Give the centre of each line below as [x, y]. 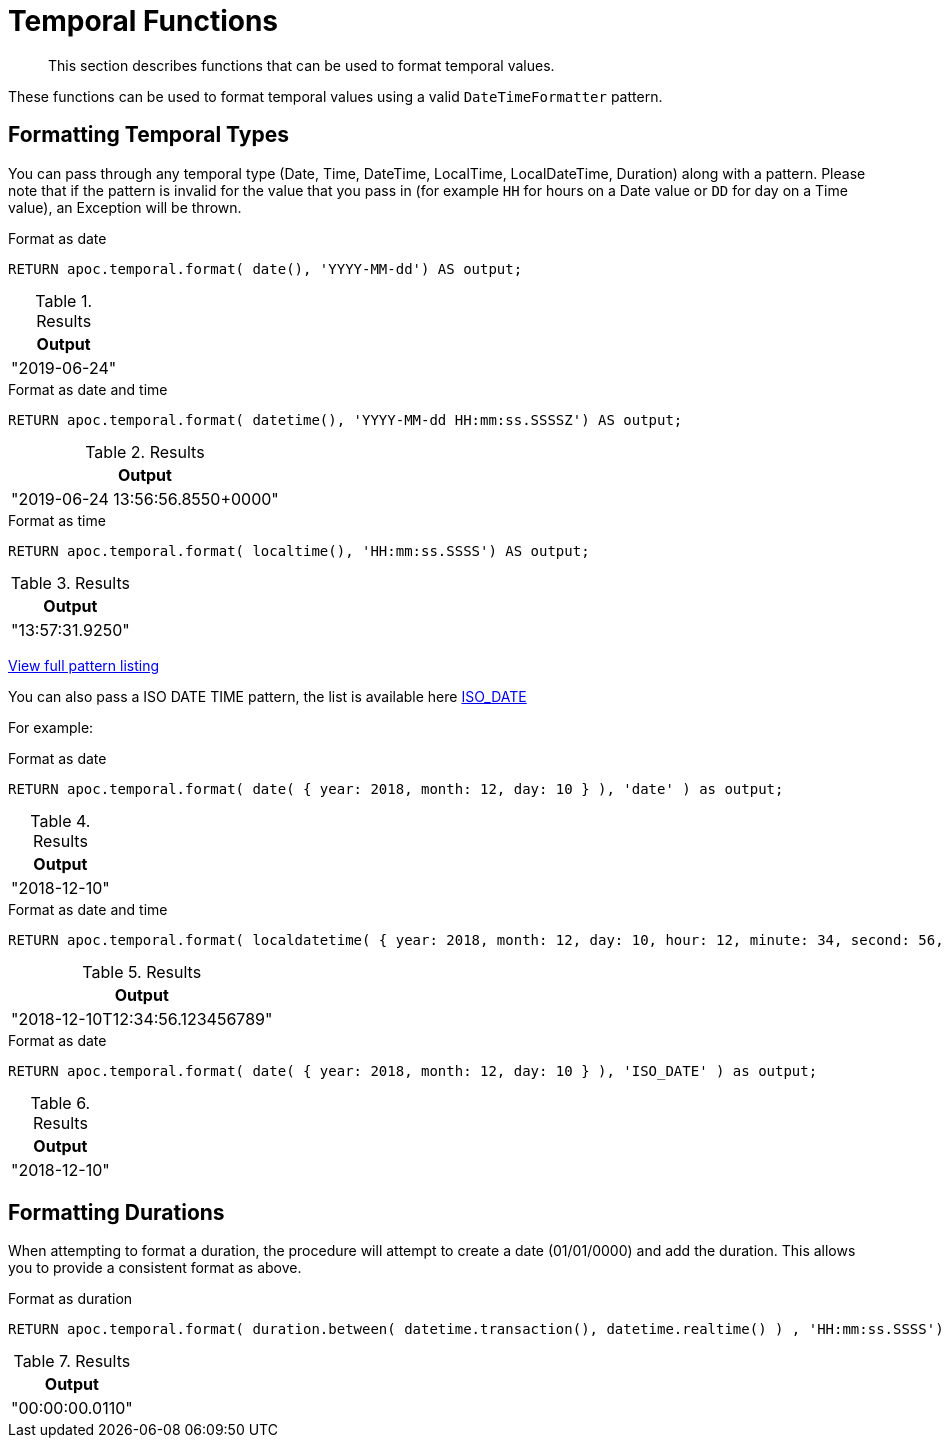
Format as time [57, 520]
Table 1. [63, 300]
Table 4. [60, 820]
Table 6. [60, 1102]
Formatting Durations [116, 1213]
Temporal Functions [143, 21]
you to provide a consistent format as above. [155, 1268]
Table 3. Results [70, 582]
